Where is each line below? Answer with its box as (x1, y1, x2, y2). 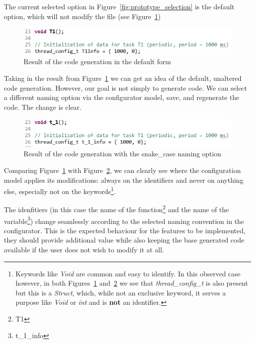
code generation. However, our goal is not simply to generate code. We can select (4, 82, 247, 93)
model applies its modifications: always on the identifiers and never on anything (4, 174, 244, 185)
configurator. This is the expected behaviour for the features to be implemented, (4, 225, 246, 235)
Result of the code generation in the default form (24, 56, 171, 67)
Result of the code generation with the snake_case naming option (24, 148, 221, 159)
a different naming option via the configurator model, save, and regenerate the (4, 92, 239, 102)
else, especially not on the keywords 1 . (4, 185, 116, 196)
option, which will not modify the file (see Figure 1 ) (4, 11, 161, 21)
